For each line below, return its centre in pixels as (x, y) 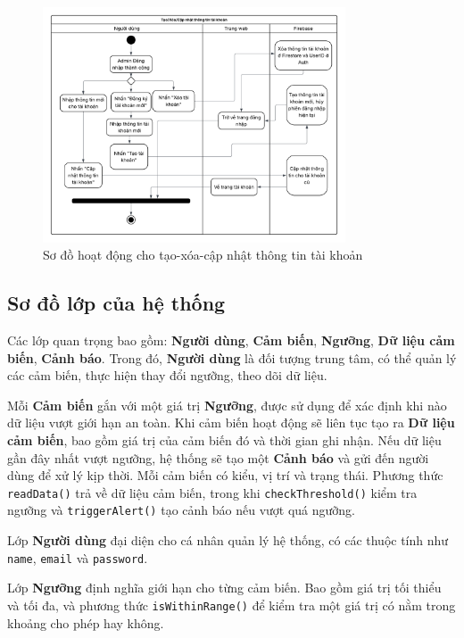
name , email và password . (78, 557)
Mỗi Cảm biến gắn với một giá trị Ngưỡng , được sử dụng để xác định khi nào (227, 405)
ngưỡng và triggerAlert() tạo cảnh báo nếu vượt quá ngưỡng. (182, 510)
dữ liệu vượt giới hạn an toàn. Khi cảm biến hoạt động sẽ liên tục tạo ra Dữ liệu (231, 423)
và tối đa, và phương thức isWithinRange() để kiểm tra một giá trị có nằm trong (232, 605)
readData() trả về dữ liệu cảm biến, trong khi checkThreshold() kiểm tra (212, 492)
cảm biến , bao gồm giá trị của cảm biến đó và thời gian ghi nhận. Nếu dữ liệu (224, 440)
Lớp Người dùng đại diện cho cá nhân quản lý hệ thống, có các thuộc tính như (228, 540)
